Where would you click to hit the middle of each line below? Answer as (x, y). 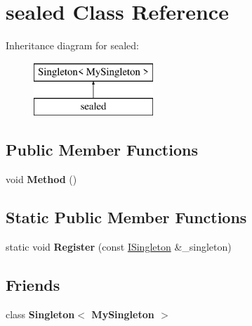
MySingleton (123, 314)
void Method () (41, 179)
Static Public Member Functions (126, 217)
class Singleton (40, 314)
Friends (33, 284)
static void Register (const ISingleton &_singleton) (119, 246)
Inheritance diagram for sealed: (72, 45)
